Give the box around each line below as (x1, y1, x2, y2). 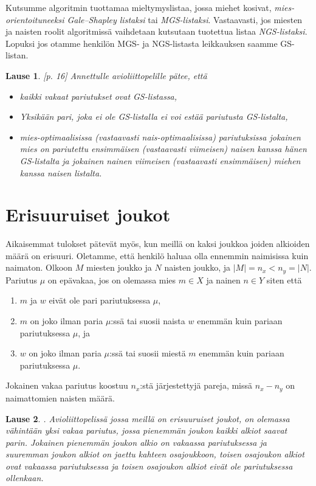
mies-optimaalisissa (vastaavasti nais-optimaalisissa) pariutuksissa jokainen (19, 130, 301, 143)
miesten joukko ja (86, 261, 152, 274)
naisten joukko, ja (164, 261, 230, 274)
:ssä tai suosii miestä (109, 347, 186, 359)
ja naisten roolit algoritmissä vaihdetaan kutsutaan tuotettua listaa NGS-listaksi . (5, 25, 307, 38)
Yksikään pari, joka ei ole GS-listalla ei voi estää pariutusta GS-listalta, (19, 110, 288, 123)
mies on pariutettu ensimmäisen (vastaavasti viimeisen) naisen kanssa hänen (19, 142, 307, 155)
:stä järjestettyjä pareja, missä (140, 379, 253, 392)
